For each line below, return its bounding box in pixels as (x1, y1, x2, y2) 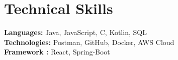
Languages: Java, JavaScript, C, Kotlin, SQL (4, 27, 147, 37)
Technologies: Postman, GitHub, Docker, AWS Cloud (4, 36, 174, 47)
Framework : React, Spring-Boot (4, 46, 110, 57)
